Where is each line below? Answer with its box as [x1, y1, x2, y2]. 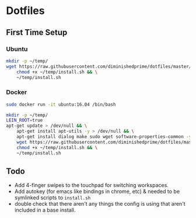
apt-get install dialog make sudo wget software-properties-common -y [16, 134, 192, 140]
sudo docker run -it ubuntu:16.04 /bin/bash [6, 101, 116, 108]
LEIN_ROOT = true [6, 117, 43, 123]
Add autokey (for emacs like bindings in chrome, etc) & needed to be [14, 188, 180, 195]
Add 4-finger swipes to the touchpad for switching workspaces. [14, 182, 169, 189]
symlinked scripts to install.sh [14, 194, 91, 201]
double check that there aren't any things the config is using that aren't [14, 200, 185, 207]
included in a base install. [14, 206, 76, 214]
